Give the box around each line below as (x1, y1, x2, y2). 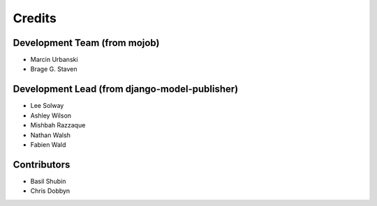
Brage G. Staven (30, 65, 77, 73)
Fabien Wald (30, 140, 66, 149)
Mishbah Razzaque (30, 121, 86, 129)
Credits (13, 10, 57, 26)
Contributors (13, 159, 71, 171)
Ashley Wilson (30, 111, 72, 120)
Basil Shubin (30, 177, 66, 185)
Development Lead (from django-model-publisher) (13, 84, 239, 95)
